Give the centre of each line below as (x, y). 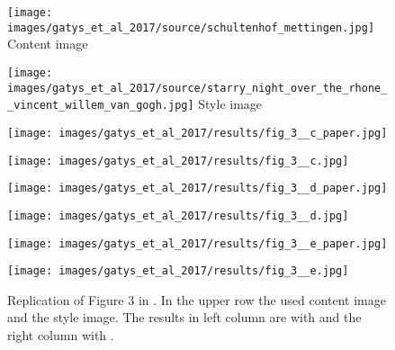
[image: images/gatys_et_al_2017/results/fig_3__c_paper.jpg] (197, 133)
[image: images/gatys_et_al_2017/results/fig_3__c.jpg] (178, 161)
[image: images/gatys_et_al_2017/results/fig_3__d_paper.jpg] (197, 188)
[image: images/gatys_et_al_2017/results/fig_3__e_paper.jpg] (197, 243)
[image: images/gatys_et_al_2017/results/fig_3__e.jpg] (178, 271)
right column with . (61, 335)
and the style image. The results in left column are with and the (184, 317)
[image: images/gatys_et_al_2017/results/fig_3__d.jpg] (178, 215)
